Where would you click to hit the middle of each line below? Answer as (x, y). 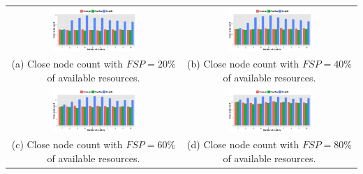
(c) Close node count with (67, 144)
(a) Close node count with (67, 64)
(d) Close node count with (243, 144)
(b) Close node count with (243, 64)
